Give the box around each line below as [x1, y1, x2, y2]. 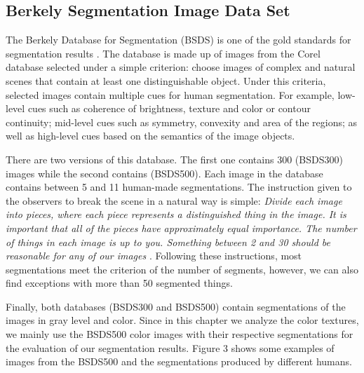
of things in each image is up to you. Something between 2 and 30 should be [6, 234, 331, 249]
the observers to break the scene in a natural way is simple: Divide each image [6, 193, 342, 208]
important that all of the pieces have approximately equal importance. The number [6, 220, 357, 235]
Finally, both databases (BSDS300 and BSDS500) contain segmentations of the [6, 299, 346, 313]
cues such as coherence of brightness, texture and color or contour [27, 101, 311, 116]
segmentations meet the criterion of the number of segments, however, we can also [6, 262, 358, 276]
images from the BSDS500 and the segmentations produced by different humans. [6, 354, 352, 369]
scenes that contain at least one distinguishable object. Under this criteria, [6, 73, 326, 88]
